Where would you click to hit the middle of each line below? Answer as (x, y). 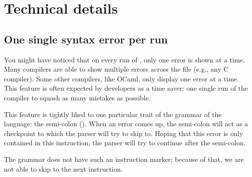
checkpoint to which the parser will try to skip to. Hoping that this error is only (124, 133)
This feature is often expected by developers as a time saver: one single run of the (126, 88)
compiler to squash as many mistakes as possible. (77, 97)
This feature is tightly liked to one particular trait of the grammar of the (113, 114)
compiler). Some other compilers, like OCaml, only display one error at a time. (122, 78)
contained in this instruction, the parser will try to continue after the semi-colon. (125, 143)
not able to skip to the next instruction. (63, 168)
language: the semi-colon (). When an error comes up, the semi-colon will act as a (126, 124)
